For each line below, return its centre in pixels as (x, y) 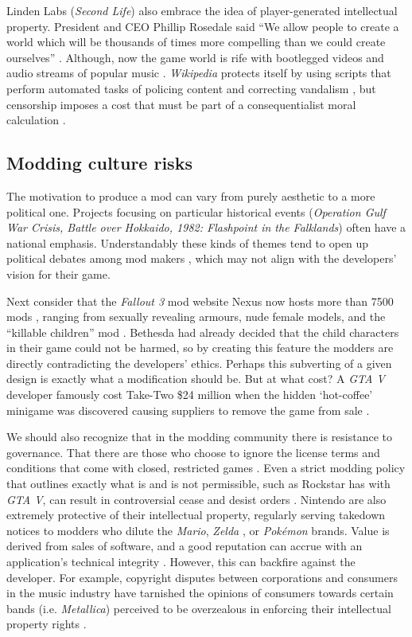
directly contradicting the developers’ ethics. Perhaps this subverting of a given (199, 363)
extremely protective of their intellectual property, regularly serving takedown (196, 515)
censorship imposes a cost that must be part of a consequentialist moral (181, 104)
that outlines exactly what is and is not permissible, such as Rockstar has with (198, 484)
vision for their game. (58, 274)
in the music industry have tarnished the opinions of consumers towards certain (200, 593)
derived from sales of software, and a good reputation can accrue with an (185, 546)
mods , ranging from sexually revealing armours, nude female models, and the (196, 317)
